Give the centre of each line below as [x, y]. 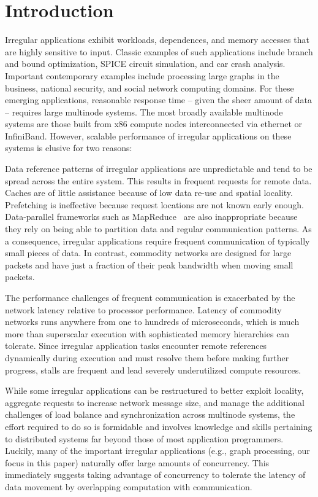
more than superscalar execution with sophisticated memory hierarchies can [147, 333]
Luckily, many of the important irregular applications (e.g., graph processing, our [157, 451]
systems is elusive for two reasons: [69, 148]
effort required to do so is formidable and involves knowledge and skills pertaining [159, 426]
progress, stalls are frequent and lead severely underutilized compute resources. [153, 370]
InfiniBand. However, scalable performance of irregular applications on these [148, 135]
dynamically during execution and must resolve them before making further [147, 357]
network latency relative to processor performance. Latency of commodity [143, 309]
